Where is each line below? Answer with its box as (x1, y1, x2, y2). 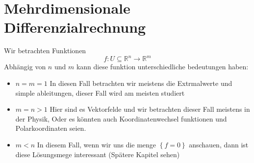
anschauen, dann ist (189, 139, 249, 149)
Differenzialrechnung (4, 17, 146, 37)
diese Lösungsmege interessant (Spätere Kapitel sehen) (15, 149, 180, 159)
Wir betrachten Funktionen (4, 45, 86, 56)
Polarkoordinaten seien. (15, 123, 86, 133)
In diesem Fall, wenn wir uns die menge (37, 139, 156, 149)
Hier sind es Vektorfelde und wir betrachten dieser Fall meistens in (50, 104, 250, 114)
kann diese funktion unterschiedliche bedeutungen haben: (76, 61, 249, 72)
